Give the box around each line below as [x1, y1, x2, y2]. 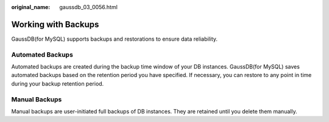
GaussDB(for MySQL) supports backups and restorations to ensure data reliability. [11, 35, 218, 42]
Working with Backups [11, 19, 99, 30]
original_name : [11, 4, 51, 10]
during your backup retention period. [11, 80, 104, 87]
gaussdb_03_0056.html [59, 4, 118, 10]
